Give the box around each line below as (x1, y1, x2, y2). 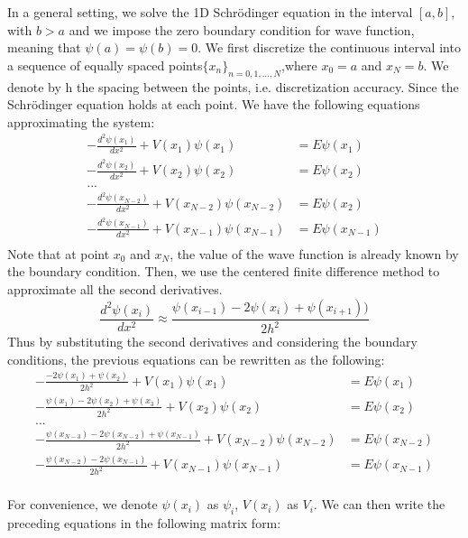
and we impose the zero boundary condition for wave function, (69, 20, 415, 39)
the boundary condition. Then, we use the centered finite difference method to (7, 262, 440, 281)
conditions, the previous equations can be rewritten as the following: (7, 349, 385, 368)
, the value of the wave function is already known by (170, 244, 459, 263)
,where (281, 55, 317, 74)
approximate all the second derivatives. (7, 280, 223, 299)
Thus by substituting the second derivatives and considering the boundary (7, 332, 418, 351)
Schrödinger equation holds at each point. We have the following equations (7, 95, 420, 114)
